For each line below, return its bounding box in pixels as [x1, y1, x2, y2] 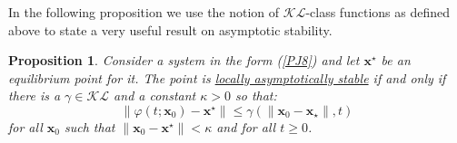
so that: [235, 86, 277, 105]
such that [64, 117, 115, 136]
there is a [8, 86, 61, 105]
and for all [216, 117, 276, 136]
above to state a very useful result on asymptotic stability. [8, 20, 333, 39]
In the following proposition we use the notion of [8, 3, 280, 21]
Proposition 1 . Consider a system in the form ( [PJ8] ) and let [8, 51, 360, 70]
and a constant [114, 86, 196, 105]
